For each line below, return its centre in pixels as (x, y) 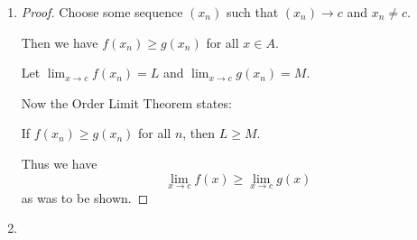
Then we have (60, 42)
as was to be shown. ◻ (85, 197)
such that (252, 12)
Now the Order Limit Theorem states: (126, 102)
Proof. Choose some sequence (102, 12)
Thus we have (59, 163)
